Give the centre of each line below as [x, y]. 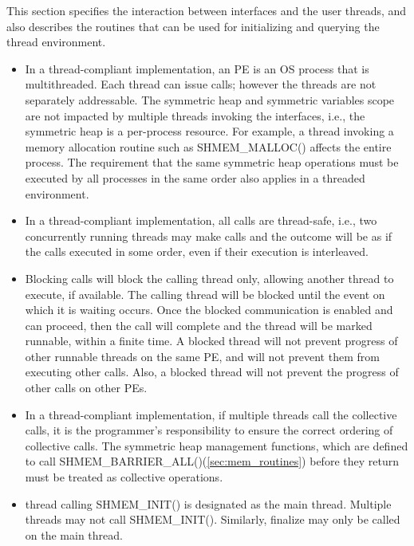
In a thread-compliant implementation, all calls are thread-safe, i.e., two [201, 220]
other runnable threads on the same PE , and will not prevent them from [202, 356]
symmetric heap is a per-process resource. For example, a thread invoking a [209, 131]
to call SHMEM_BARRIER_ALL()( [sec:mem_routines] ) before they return [212, 461]
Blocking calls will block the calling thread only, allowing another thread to [209, 278]
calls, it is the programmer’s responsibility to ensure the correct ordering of [209, 430]
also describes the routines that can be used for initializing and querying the [193, 26]
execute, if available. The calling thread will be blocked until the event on [205, 294]
